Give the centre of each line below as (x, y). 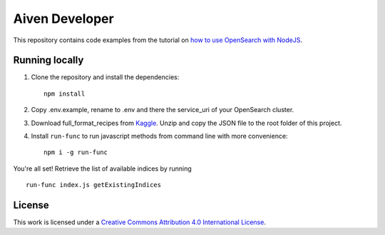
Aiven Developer (63, 19)
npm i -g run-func (76, 152)
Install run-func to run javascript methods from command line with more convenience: (159, 136)
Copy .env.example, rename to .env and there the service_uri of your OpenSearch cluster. (163, 110)
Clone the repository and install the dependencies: (105, 77)
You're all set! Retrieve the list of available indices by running (102, 169)
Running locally (48, 60)
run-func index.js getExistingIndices (94, 185)
